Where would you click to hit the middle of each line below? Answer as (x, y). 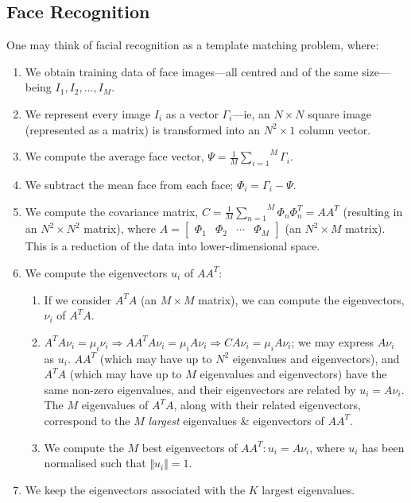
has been (383, 447)
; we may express (333, 341)
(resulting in (373, 211)
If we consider (78, 299)
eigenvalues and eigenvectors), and (316, 358)
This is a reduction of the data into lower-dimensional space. (173, 246)
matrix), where (120, 228)
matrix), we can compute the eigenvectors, (301, 299)
